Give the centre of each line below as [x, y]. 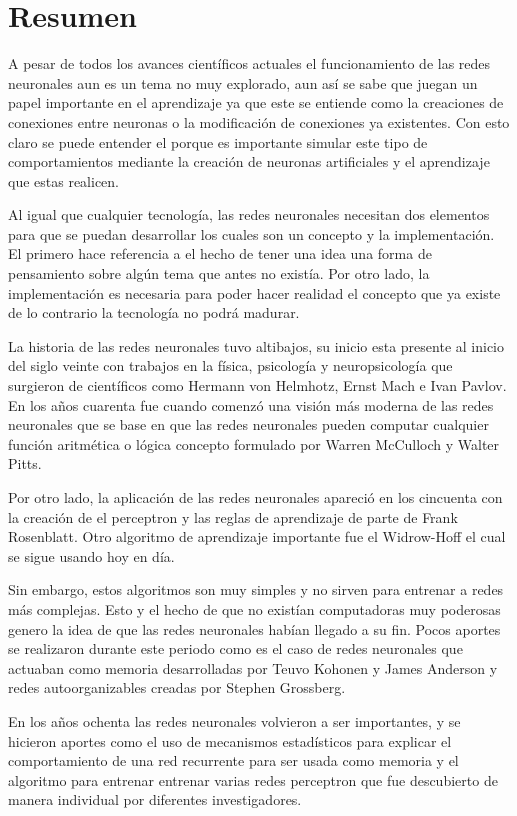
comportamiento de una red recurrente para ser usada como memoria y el [233, 760]
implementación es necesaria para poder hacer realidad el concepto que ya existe [254, 292]
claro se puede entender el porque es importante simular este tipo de [218, 141]
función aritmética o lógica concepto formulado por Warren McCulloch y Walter [254, 443]
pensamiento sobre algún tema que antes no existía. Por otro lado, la [219, 273]
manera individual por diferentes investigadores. [155, 799]
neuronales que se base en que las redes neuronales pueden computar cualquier [248, 424]
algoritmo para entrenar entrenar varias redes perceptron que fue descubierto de [253, 779]
